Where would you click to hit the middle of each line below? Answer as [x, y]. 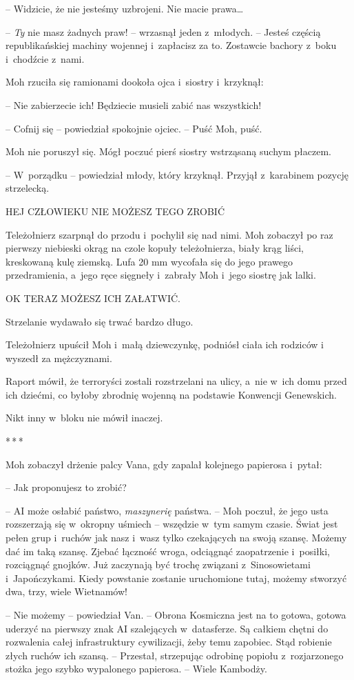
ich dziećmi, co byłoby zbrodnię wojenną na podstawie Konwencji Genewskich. [171, 394]
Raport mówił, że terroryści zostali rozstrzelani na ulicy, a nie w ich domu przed [176, 381]
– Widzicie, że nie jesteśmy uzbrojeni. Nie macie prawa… [125, 8]
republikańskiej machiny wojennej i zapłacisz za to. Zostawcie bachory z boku [171, 45]
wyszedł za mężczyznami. [59, 358]
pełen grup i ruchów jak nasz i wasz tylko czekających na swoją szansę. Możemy [176, 538]
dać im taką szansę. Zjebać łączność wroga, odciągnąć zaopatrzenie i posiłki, [168, 551]
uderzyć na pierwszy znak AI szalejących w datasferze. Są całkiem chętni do [167, 628]
